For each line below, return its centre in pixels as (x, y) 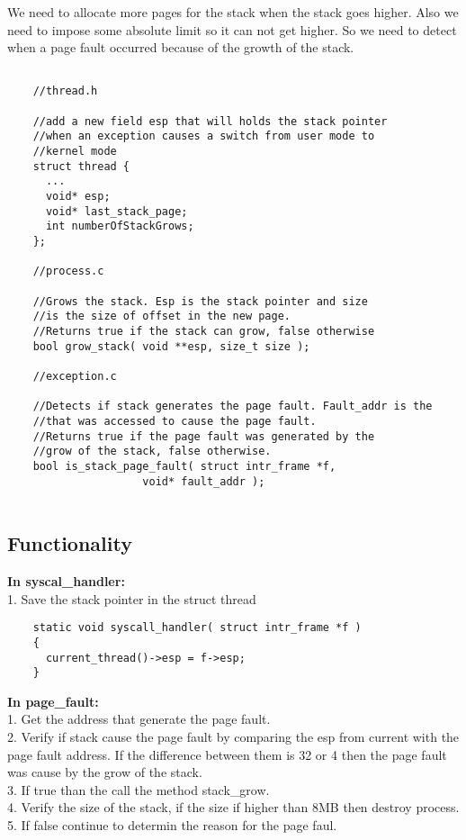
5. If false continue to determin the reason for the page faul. (172, 824)
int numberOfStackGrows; (120, 226)
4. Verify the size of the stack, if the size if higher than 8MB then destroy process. (233, 807)
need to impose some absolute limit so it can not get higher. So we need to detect (232, 29)
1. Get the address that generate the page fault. (139, 719)
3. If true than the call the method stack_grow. (139, 789)
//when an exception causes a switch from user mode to (204, 136)
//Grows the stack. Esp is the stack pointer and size (200, 301)
